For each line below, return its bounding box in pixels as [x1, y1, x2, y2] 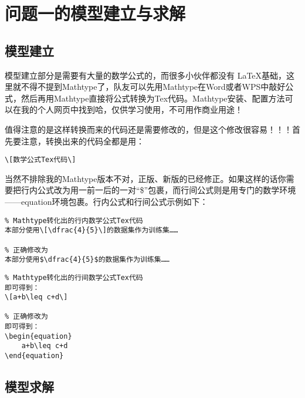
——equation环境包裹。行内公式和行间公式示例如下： [5, 195, 208, 207]
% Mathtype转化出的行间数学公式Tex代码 [5, 273, 143, 282]
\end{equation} [5, 352, 64, 360]
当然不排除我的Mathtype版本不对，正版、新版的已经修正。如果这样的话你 [5, 172, 286, 184]
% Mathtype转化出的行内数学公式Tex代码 [5, 216, 143, 225]
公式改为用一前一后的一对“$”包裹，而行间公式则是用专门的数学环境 [37, 184, 296, 196]
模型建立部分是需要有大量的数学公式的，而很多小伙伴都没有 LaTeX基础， [5, 69, 287, 81]
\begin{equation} [5, 332, 72, 340]
